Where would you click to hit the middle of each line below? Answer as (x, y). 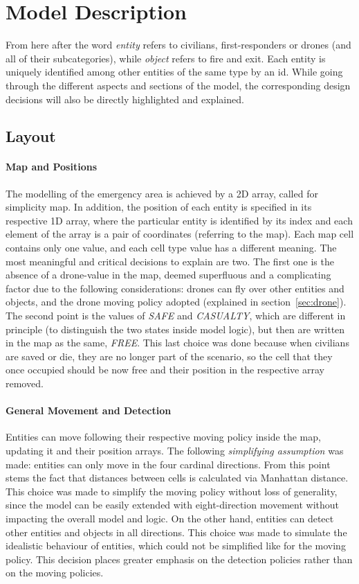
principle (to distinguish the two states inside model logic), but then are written (175, 329)
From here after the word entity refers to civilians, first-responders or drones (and (178, 45)
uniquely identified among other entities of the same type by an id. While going (174, 72)
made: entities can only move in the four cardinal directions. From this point (168, 464)
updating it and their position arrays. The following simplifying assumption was (175, 450)
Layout (31, 136)
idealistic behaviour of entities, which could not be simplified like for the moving (176, 546)
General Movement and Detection (89, 410)
